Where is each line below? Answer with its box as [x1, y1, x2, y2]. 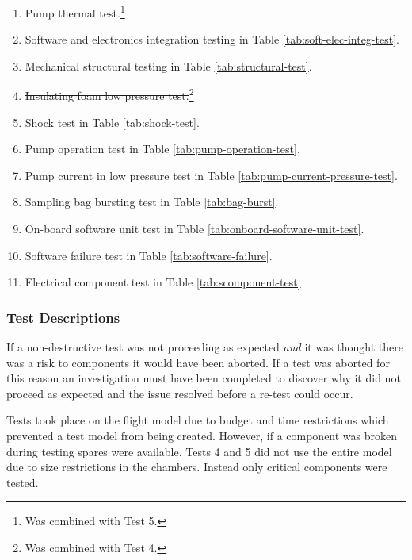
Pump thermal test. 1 [25, 2, 125, 21]
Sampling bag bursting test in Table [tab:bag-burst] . [25, 194, 279, 210]
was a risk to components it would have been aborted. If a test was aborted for [6, 354, 390, 370]
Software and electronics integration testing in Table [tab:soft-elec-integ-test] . [25, 31, 399, 48]
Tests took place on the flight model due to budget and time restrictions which [6, 412, 389, 428]
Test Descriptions [6, 307, 120, 327]
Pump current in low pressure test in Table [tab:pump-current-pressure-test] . [25, 167, 398, 183]
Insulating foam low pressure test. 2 [25, 85, 194, 104]
